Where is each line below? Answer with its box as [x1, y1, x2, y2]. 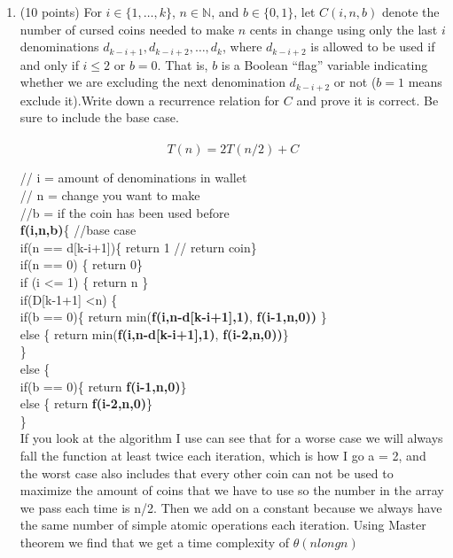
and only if [20, 55, 79, 74]
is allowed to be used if [310, 37, 435, 56]
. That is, [157, 55, 208, 74]
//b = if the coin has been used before [20, 203, 230, 221]
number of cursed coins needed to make [20, 19, 235, 38]
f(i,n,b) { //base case [20, 221, 137, 239]
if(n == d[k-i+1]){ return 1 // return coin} [20, 237, 257, 256]
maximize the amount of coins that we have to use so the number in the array [20, 481, 444, 500]
